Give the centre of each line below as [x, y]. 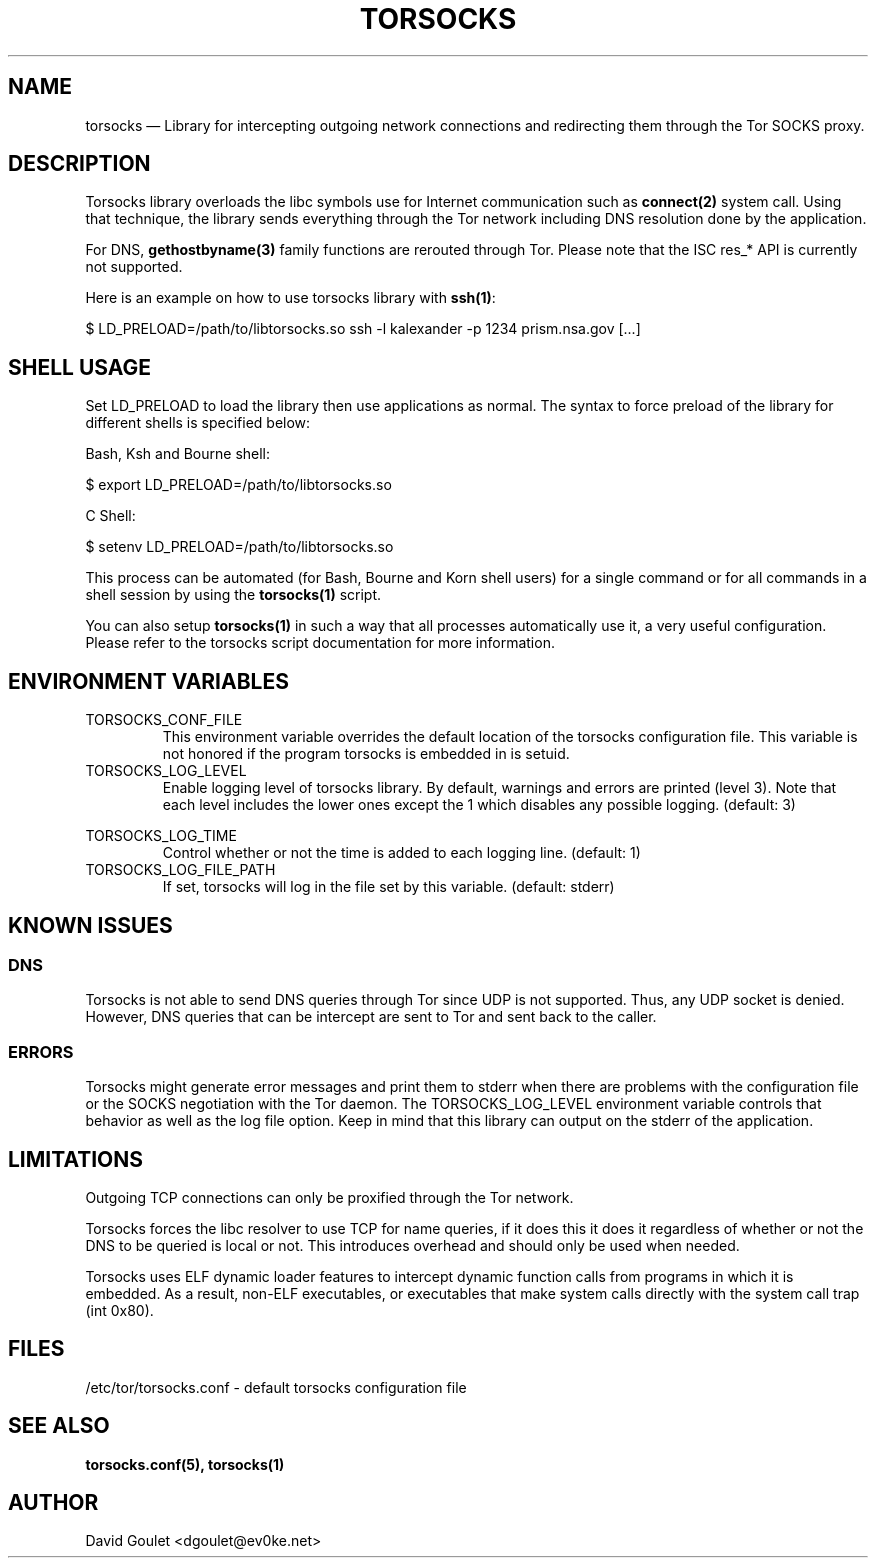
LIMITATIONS [76, 1159]
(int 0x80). [119, 1310]
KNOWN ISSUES [90, 925]
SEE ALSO [59, 1426]
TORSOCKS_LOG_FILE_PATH [180, 870]
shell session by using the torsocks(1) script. [233, 595]
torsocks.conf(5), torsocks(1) [185, 1464]
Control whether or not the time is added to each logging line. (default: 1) [401, 853]
